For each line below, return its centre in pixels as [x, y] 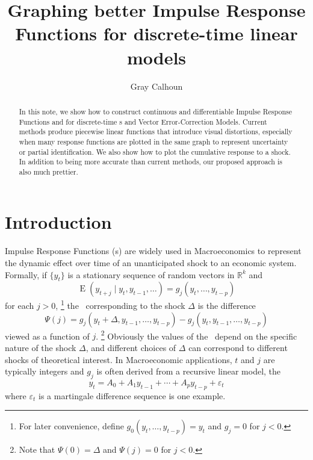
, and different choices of [131, 347]
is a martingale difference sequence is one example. [132, 395]
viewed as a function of [47, 336]
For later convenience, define [71, 426]
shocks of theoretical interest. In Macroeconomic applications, [119, 359]
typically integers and [45, 371]
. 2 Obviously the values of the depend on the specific [197, 335]
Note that [37, 449]
